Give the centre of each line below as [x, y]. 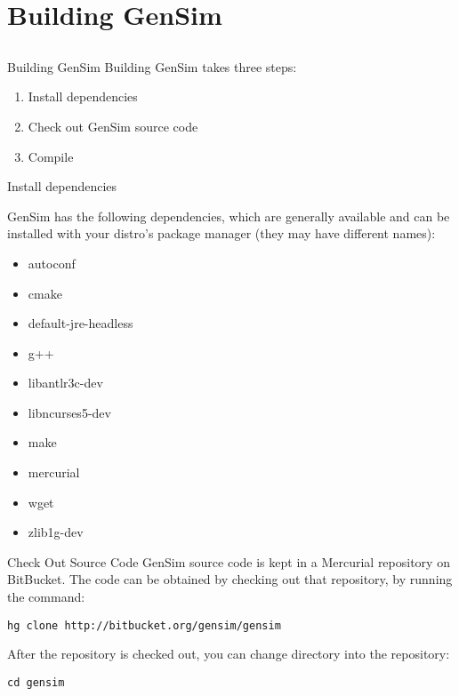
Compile [51, 156]
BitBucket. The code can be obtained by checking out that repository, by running [230, 579]
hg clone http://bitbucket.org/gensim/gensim [144, 625]
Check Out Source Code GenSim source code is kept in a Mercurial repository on [229, 561]
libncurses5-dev [69, 412]
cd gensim [36, 682]
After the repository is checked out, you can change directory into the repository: [229, 654]
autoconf [52, 263]
